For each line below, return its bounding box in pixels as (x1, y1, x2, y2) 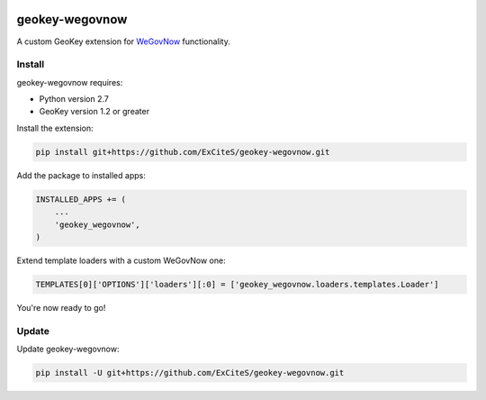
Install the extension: (16, 123, 94, 133)
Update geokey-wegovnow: (16, 343, 120, 355)
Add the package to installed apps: (16, 169, 146, 180)
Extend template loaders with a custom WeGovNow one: (16, 255, 226, 266)
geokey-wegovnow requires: (16, 77, 123, 87)
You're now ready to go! (16, 302, 106, 313)
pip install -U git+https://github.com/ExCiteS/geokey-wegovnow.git (35, 368, 345, 378)
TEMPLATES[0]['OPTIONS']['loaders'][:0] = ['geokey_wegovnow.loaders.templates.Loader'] (35, 279, 440, 289)
